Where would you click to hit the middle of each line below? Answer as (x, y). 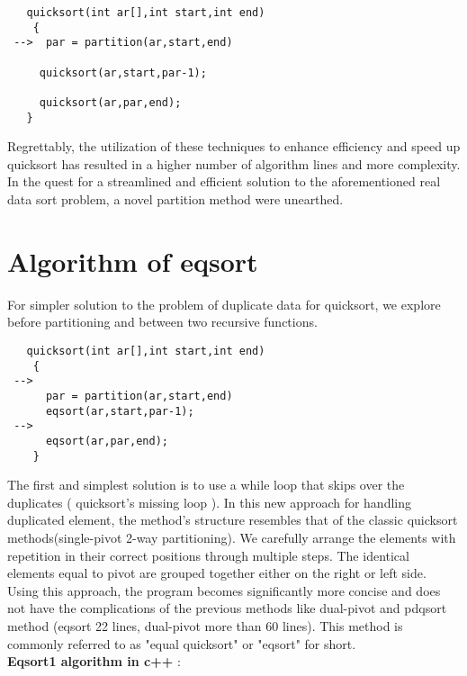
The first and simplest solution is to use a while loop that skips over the (206, 485)
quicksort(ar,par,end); (110, 102)
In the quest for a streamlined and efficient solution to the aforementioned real (224, 181)
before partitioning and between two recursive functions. (162, 322)
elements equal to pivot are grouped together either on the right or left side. (217, 573)
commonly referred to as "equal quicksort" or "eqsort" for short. (182, 643)
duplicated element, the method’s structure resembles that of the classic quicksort (233, 520)
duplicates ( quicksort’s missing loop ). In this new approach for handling (210, 502)
